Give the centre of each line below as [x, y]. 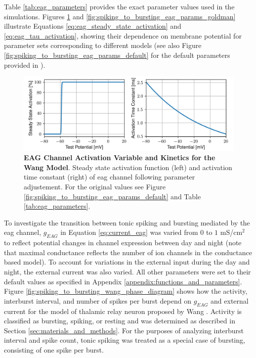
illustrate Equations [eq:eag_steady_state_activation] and [93, 26]
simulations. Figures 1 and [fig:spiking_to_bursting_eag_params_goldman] [120, 16]
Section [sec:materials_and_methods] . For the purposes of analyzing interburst [124, 330]
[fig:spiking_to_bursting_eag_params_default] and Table [112, 196]
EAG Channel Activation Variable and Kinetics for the [120, 157]
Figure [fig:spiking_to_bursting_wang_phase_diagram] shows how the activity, [126, 291]
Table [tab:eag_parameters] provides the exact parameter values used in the [119, 6]
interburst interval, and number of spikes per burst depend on [98, 300]
